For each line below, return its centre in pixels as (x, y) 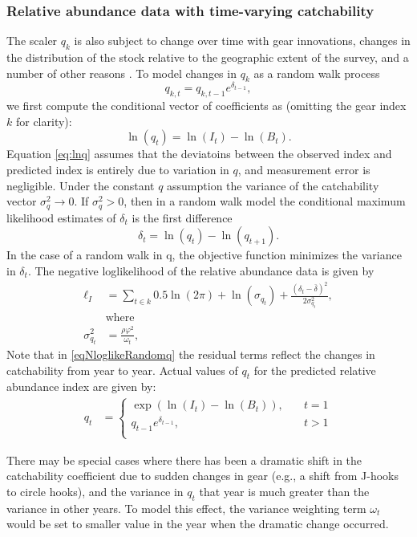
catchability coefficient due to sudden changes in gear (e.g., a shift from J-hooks (203, 476)
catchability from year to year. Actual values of (122, 370)
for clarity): (44, 121)
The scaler (32, 41)
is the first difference (182, 217)
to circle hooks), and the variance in (95, 491)
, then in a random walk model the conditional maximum (265, 201)
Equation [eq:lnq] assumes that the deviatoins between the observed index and (199, 154)
